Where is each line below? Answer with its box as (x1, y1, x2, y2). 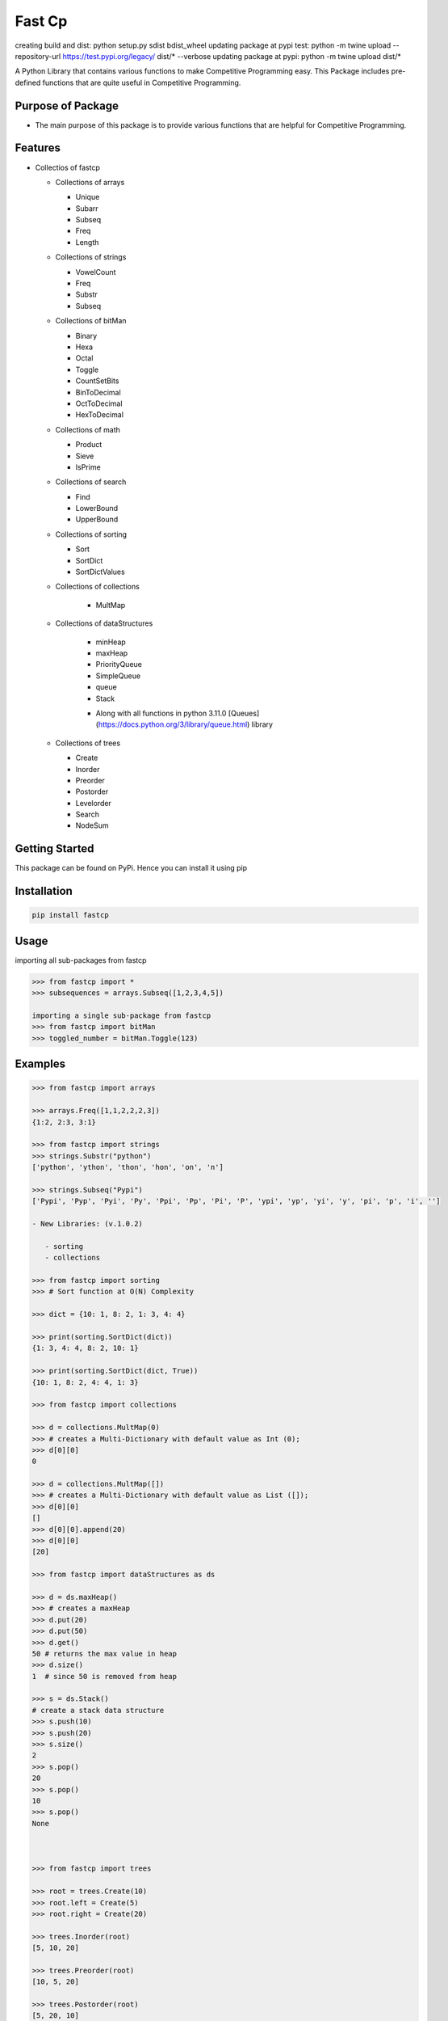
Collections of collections (55, 582, 140, 592)
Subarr (75, 203, 98, 213)
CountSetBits (75, 376, 119, 386)
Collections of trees (55, 738, 121, 748)
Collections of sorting (55, 530, 128, 539)
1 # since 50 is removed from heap (31, 1672, 178, 1681)
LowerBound (75, 504, 119, 513)
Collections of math (55, 424, 121, 434)
